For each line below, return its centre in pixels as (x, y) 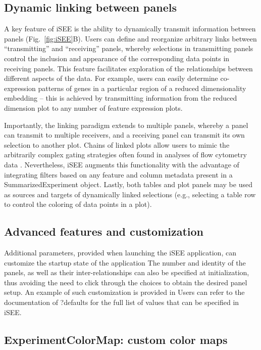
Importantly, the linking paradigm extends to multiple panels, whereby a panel (126, 125)
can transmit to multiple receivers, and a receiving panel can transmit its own (124, 135)
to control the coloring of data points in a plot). (78, 204)
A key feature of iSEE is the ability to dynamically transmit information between (130, 29)
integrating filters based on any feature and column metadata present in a (118, 174)
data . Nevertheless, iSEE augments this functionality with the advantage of (122, 164)
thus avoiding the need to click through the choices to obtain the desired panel (126, 282)
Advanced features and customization (104, 231)
